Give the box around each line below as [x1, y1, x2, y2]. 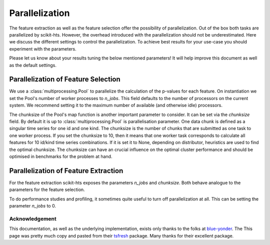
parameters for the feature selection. [9, 186, 85, 192]
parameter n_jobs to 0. [9, 203, 56, 208]
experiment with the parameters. [9, 45, 77, 52]
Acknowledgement [9, 215, 57, 222]
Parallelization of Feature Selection [9, 75, 121, 83]
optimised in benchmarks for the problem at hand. [9, 153, 112, 159]
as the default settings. [9, 62, 57, 68]
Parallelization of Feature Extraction [9, 166, 123, 175]
